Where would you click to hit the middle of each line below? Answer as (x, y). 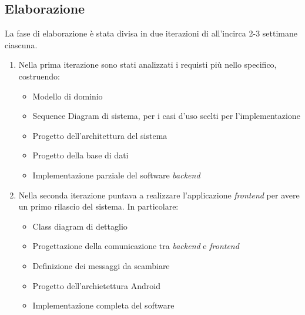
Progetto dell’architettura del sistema (100, 135)
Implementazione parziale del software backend (116, 175)
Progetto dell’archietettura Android (96, 285)
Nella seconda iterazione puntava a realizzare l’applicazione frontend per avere (159, 195)
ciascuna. (21, 44)
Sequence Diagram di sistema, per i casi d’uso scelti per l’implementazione (166, 116)
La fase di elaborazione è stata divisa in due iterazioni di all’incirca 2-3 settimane (151, 33)
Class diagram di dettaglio (80, 226)
